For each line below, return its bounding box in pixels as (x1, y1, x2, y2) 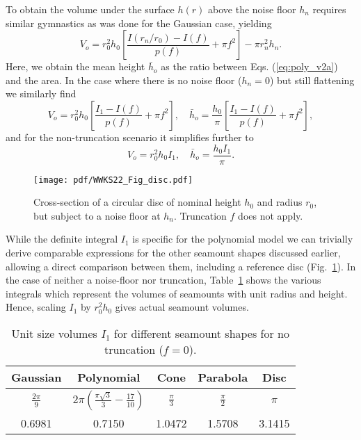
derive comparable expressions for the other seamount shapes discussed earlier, (6, 245, 341, 260)
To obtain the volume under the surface (6, 2, 175, 16)
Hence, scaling (6, 300, 66, 314)
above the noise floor (208, 2, 296, 16)
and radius (257, 195, 303, 209)
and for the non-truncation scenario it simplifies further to (6, 129, 254, 144)
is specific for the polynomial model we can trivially (132, 231, 353, 246)
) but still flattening (269, 72, 355, 87)
